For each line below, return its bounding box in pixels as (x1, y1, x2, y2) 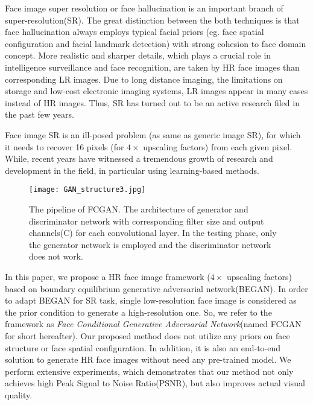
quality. (5, 388, 33, 401)
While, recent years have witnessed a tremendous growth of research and (5, 152, 273, 165)
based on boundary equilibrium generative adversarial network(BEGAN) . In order (5, 282, 308, 295)
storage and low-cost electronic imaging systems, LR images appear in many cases (5, 85, 308, 97)
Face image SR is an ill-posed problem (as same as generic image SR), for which (5, 128, 301, 141)
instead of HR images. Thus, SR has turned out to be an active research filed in (5, 96, 300, 109)
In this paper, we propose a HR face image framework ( (5, 270, 210, 282)
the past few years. (5, 108, 74, 121)
